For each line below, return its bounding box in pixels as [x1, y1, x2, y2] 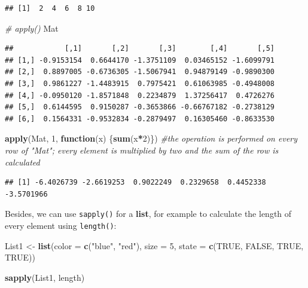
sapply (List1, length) [5, 271, 85, 283]
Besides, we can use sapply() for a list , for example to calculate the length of [5, 207, 292, 220]
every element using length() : [5, 219, 117, 231]
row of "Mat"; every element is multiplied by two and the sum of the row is [5, 143, 279, 156]
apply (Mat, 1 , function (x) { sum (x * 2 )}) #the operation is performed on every [5, 132, 298, 145]
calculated [5, 155, 40, 168]
